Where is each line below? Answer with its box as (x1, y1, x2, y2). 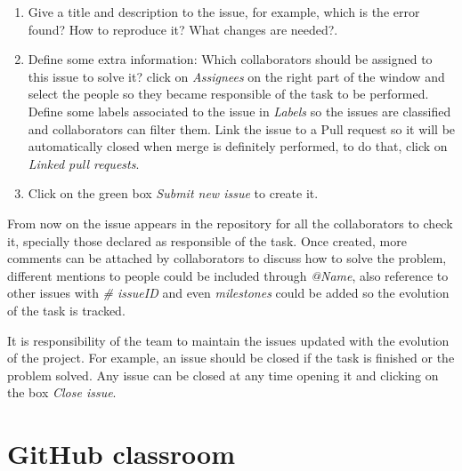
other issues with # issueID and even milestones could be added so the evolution (7, 283, 450, 302)
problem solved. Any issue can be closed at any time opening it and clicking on (7, 365, 439, 384)
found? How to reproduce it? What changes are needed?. (28, 20, 338, 38)
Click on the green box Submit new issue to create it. (28, 184, 319, 203)
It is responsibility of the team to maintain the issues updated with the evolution (7, 331, 450, 349)
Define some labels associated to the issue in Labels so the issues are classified (28, 101, 451, 120)
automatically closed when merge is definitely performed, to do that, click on (28, 137, 448, 156)
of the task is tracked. (7, 300, 126, 319)
